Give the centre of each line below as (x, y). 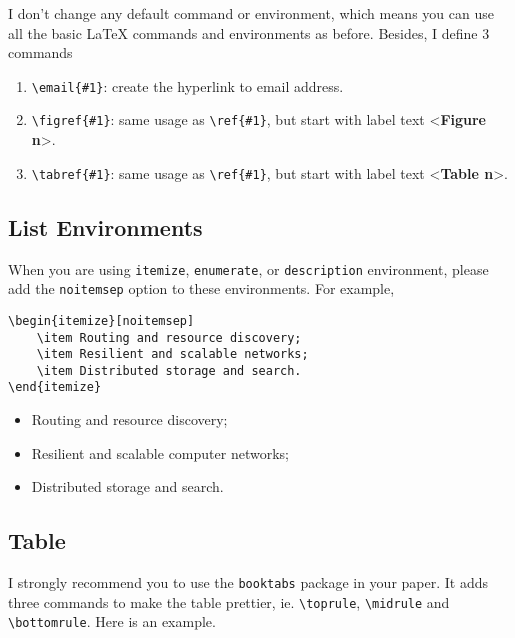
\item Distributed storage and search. (169, 370)
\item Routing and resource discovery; (169, 337)
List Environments (105, 226)
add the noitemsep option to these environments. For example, (201, 288)
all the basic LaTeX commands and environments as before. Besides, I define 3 (249, 32)
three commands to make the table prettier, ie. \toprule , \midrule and (229, 601)
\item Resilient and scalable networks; (172, 354)
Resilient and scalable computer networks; (160, 452)
